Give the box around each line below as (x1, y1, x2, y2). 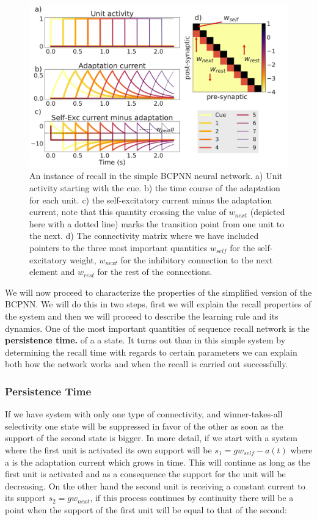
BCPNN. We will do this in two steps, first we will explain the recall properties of (5, 298, 312, 310)
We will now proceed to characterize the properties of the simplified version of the (5, 285, 312, 298)
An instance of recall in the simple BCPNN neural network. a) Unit (29, 169, 283, 182)
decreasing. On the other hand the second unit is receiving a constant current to (5, 479, 305, 492)
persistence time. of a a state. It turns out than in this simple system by (5, 334, 286, 346)
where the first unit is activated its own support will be (5, 443, 212, 456)
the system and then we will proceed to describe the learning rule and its (5, 309, 279, 322)
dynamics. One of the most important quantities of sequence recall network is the (5, 321, 310, 334)
